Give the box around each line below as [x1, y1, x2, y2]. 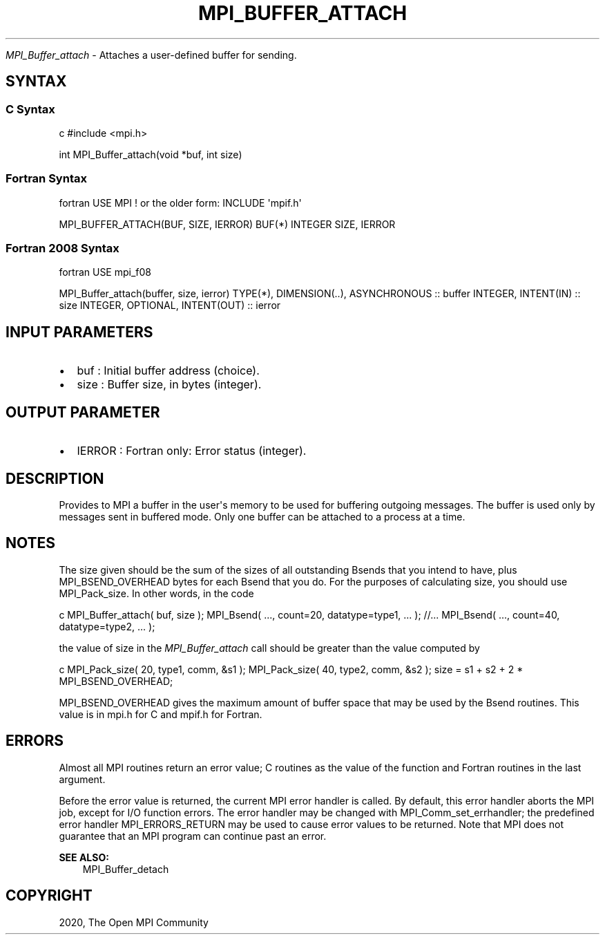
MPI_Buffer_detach [82, 863, 169, 875]
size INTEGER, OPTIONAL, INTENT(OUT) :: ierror [59, 299, 281, 312]
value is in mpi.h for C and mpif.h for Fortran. [59, 708, 262, 720]
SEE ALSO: [59, 851, 109, 863]
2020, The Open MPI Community [59, 916, 209, 928]
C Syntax [6, 102, 55, 116]
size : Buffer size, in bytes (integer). [77, 377, 262, 392]
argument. [59, 773, 106, 785]
